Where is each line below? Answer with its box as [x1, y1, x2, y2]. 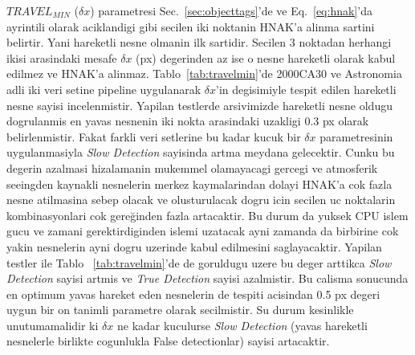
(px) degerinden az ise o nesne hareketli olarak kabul [136, 49, 396, 66]
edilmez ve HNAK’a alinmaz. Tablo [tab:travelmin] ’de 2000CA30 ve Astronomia [6, 65, 402, 82]
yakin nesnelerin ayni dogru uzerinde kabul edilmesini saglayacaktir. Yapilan [6, 238, 382, 255]
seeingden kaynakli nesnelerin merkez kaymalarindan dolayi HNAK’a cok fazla [6, 175, 393, 192]
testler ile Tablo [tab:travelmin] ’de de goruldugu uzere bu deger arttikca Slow [6, 254, 392, 271]
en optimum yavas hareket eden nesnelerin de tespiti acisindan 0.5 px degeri [6, 285, 380, 302]
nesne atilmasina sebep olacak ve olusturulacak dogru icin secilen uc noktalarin [6, 191, 396, 208]
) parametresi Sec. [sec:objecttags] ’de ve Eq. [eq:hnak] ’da [90, 2, 372, 18]
